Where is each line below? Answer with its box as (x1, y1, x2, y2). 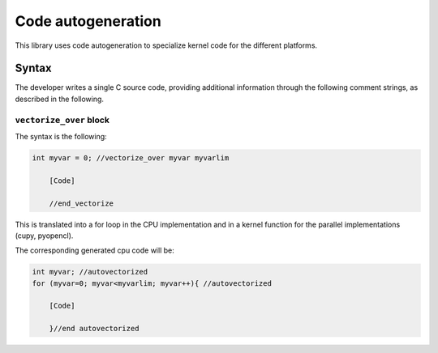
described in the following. (15, 94, 105, 104)
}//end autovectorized (49, 324, 140, 334)
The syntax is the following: (15, 131, 107, 141)
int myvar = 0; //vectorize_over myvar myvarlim (32, 153, 230, 162)
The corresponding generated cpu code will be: (15, 245, 174, 255)
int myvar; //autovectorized (32, 267, 148, 277)
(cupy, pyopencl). (15, 231, 74, 240)
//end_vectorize (49, 198, 114, 208)
